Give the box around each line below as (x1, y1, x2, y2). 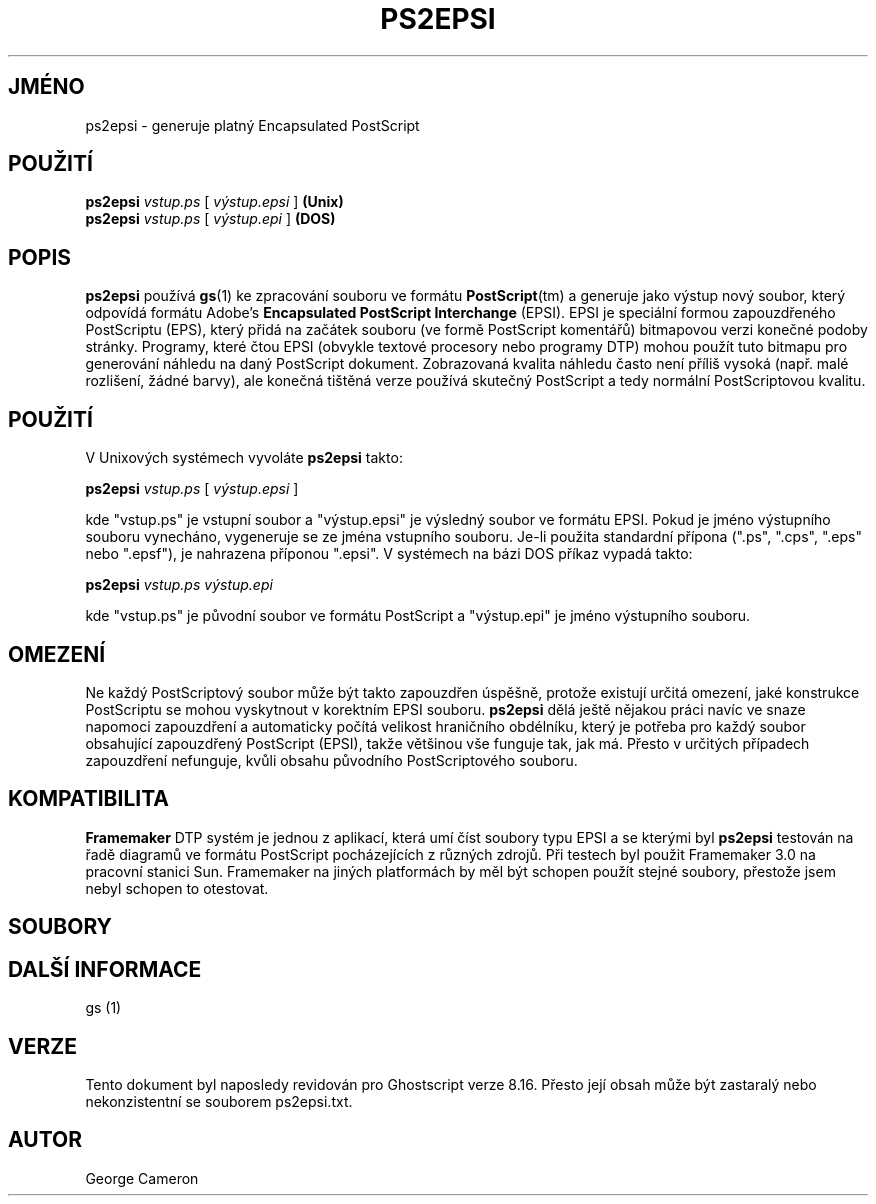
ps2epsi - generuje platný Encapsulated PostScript (85, 116, 420, 134)
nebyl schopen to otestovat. (85, 879, 269, 897)
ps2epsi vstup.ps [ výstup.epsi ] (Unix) (85, 193, 344, 211)
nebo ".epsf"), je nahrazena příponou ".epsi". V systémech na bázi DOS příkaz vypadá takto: (85, 545, 693, 563)
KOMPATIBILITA (8, 786, 169, 812)
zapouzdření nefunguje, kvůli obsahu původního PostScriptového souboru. (85, 751, 578, 769)
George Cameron (85, 1169, 199, 1187)
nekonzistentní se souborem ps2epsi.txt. (85, 1092, 353, 1110)
